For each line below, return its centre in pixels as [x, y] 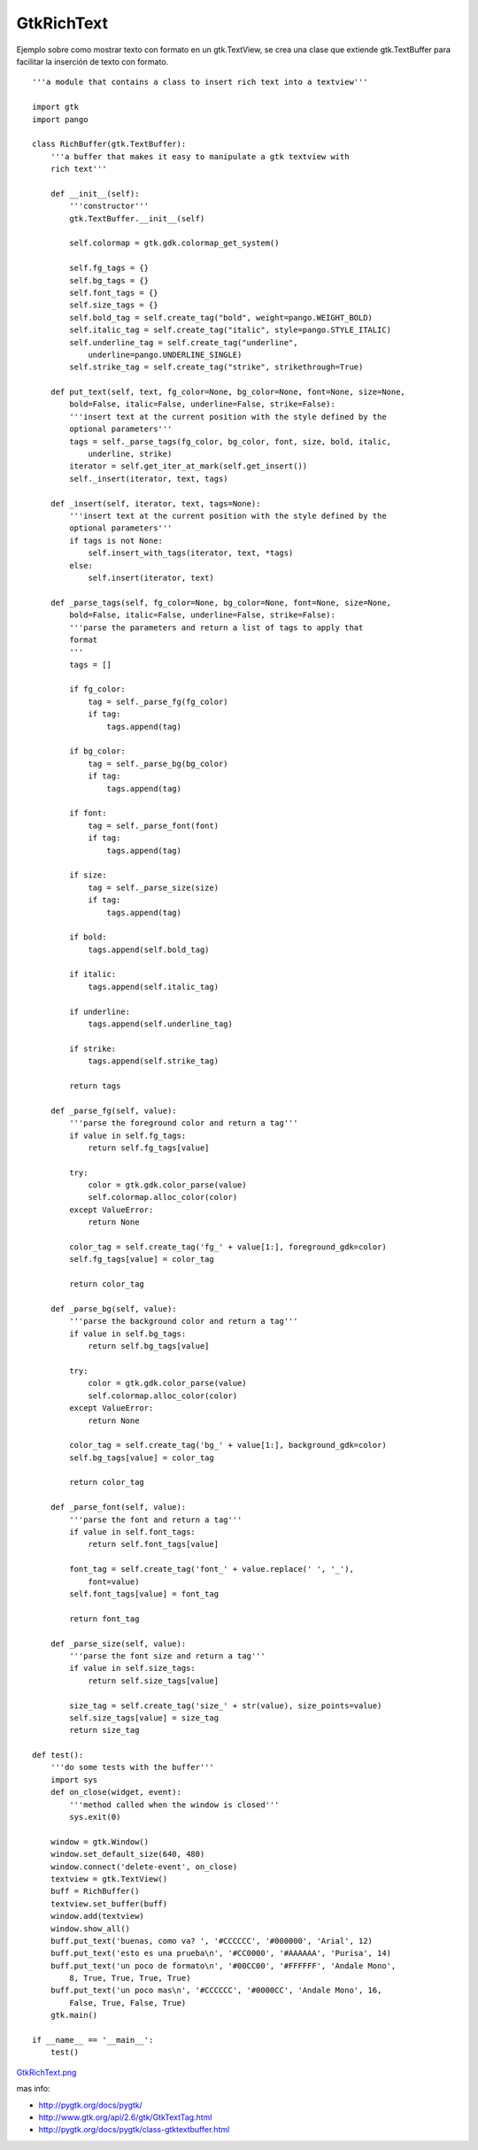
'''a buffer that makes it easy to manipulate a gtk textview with [200, 156]
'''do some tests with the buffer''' [132, 1767]
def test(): [58, 1755]
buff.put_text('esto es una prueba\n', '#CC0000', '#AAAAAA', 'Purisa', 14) [221, 1953]
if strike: [93, 1048]
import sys [74, 1779]
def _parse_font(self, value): [118, 1507]
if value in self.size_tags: [133, 1668]
